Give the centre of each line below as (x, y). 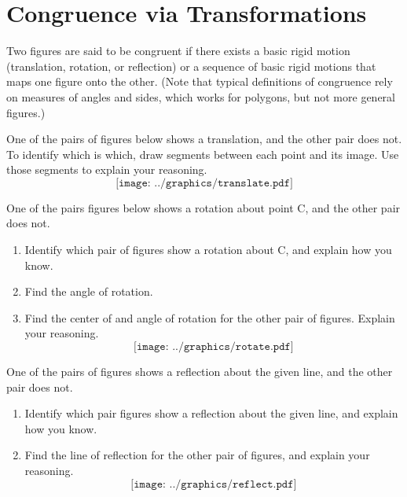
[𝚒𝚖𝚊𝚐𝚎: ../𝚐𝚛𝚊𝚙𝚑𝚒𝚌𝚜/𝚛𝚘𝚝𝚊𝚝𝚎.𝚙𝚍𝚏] (214, 347)
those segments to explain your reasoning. (107, 169)
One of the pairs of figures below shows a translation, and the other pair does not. (204, 139)
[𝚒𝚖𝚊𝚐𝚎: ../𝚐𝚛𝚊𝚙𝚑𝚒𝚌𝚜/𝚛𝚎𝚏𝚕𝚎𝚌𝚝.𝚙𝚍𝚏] (214, 484)
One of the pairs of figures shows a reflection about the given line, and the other (200, 372)
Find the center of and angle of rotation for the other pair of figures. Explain (210, 317)
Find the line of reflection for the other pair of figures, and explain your (197, 455)
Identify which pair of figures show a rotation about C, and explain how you (208, 250)
